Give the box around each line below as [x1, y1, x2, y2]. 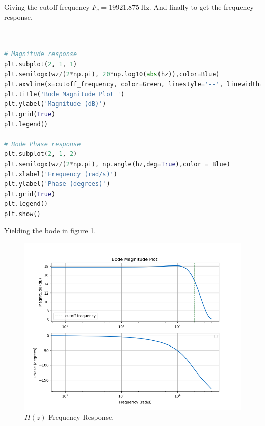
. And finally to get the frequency [149, 2, 254, 12]
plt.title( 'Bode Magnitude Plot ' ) [4, 90, 125, 98]
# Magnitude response [4, 50, 77, 58]
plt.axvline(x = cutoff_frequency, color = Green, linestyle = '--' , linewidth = [4, 81, 263, 88]
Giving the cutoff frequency [4, 2, 90, 12]
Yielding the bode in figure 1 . [4, 225, 96, 236]
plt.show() [4, 210, 41, 218]
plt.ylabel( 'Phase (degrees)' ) [4, 180, 110, 188]
